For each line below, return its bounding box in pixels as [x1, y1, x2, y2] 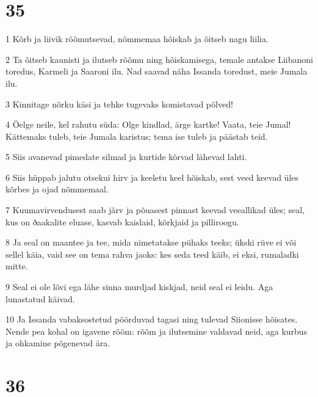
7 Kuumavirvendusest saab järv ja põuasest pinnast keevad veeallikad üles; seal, [5, 203, 305, 216]
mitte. [5, 260, 28, 272]
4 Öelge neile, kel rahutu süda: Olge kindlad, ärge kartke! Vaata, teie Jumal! [5, 118, 291, 131]
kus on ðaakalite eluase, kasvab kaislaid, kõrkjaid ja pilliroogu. [5, 215, 239, 228]
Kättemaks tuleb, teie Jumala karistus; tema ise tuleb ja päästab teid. [5, 129, 268, 142]
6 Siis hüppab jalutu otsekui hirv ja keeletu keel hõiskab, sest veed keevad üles [5, 170, 298, 183]
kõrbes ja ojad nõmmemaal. [5, 183, 109, 195]
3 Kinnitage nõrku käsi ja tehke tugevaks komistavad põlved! [5, 97, 233, 110]
